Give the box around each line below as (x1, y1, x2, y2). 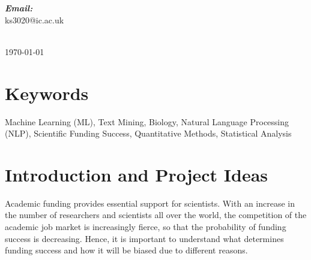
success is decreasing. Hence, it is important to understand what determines (5, 232, 284, 244)
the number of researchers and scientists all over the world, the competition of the (5, 208, 307, 221)
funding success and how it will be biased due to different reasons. (5, 244, 248, 256)
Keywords (5, 80, 89, 105)
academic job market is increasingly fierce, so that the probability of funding (5, 220, 286, 232)
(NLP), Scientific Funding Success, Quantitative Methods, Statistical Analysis (5, 127, 292, 140)
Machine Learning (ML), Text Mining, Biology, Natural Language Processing (5, 115, 289, 128)
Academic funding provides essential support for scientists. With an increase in (5, 196, 295, 209)
